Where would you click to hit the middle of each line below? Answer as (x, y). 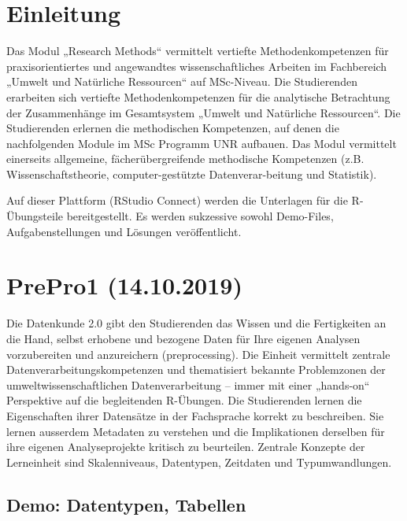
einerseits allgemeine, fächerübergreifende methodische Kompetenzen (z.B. (185, 159)
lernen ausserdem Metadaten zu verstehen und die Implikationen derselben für (196, 431)
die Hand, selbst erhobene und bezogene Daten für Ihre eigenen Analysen (183, 338)
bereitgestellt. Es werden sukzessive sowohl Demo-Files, (200, 216)
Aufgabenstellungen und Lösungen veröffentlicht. (124, 231)
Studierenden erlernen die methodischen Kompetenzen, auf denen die (173, 128)
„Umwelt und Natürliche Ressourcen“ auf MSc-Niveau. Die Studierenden (182, 81)
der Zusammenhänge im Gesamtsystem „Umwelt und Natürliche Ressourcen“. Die (203, 112)
